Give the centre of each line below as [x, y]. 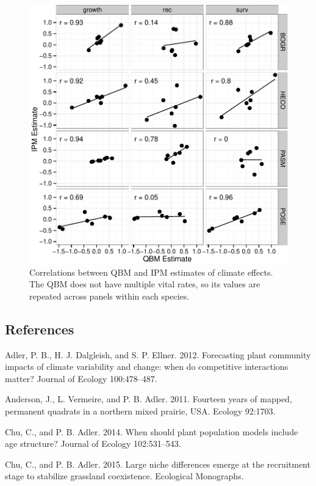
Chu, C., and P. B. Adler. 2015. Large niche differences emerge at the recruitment [158, 464]
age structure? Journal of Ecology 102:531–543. [93, 444]
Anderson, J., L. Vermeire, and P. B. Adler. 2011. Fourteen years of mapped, [149, 399]
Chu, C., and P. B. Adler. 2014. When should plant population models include [152, 431]
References [40, 329]
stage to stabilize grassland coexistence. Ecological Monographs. [124, 476]
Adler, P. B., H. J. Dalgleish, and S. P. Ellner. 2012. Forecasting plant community [158, 354]
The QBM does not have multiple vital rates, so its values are [145, 284]
